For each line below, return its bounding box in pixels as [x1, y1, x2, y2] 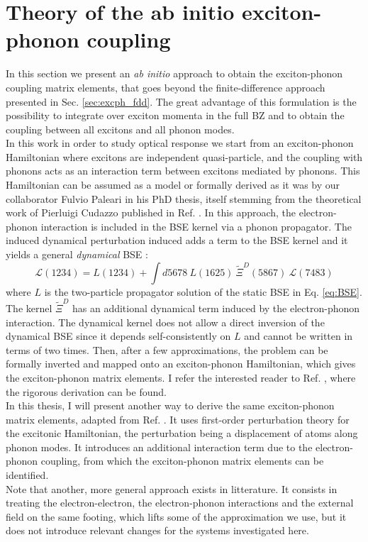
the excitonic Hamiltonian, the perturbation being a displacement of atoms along [6, 426, 358, 441]
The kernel [6, 300, 52, 315]
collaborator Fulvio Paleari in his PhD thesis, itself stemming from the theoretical [6, 191, 362, 206]
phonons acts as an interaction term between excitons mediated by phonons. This [6, 163, 360, 178]
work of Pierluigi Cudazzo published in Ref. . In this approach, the [6, 205, 296, 220]
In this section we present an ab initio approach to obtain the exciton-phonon [6, 66, 342, 81]
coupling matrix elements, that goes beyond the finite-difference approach [6, 79, 325, 94]
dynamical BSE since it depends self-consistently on [6, 328, 231, 343]
